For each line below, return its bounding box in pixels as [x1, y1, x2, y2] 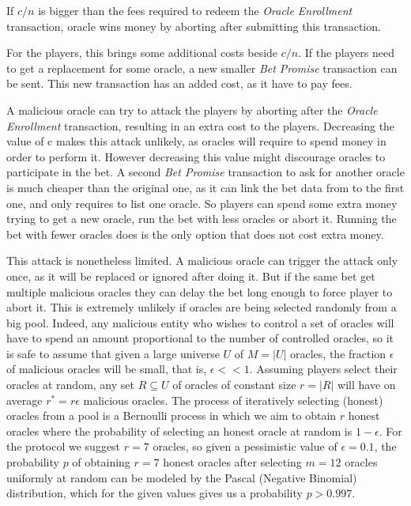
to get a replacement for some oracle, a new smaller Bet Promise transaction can [6, 59, 398, 76]
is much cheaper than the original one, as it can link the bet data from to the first [6, 179, 405, 195]
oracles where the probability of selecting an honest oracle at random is [6, 422, 353, 439]
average [6, 391, 43, 408]
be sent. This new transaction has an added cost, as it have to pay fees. [6, 75, 353, 92]
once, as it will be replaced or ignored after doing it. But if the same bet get [6, 267, 375, 284]
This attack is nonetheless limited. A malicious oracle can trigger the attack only [6, 252, 398, 269]
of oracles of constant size [172, 376, 296, 393]
